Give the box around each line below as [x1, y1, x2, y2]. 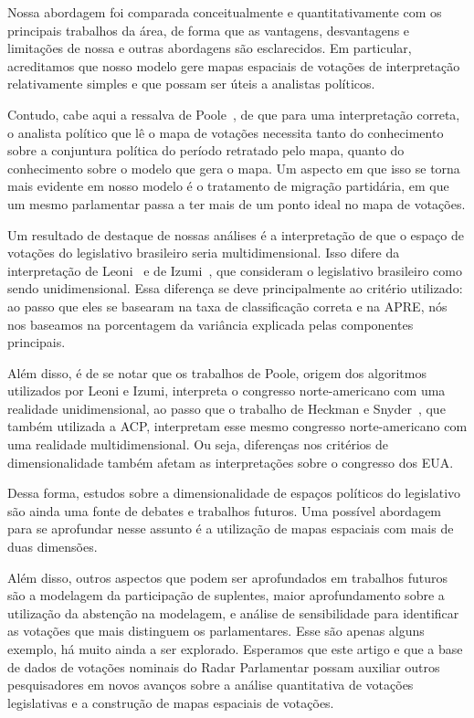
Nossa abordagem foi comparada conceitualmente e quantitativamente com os [7, 3, 442, 21]
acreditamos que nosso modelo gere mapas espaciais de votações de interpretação [7, 56, 460, 75]
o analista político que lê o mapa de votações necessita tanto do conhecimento [7, 122, 444, 142]
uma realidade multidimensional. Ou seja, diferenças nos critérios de [7, 435, 389, 454]
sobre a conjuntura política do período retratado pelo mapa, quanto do [7, 141, 405, 160]
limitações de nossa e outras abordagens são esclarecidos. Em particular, [7, 38, 412, 58]
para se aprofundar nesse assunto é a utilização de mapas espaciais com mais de [7, 519, 454, 538]
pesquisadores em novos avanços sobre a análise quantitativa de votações [7, 675, 414, 694]
